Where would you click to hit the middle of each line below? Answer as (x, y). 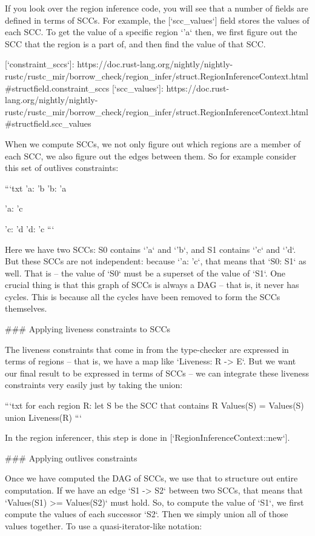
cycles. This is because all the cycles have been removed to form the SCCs (143, 296)
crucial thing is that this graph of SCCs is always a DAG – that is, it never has (152, 285)
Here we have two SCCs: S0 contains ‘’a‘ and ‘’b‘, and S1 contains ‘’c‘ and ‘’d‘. (151, 249)
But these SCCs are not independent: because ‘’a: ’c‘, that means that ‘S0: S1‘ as (156, 261)
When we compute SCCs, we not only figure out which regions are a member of (153, 143)
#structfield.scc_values (48, 123)
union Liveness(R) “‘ (43, 417)
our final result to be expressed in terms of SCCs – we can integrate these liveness (157, 373)
